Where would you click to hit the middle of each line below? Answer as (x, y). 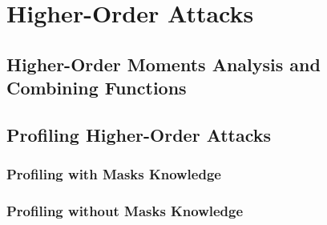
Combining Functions (97, 88)
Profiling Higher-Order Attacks (139, 134)
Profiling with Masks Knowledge (114, 174)
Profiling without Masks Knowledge (125, 211)
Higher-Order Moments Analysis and (163, 64)
